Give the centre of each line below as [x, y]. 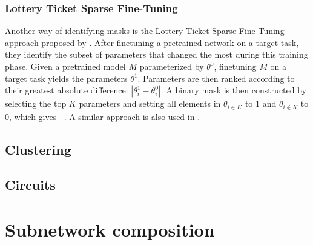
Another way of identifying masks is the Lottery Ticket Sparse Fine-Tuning [145, 31]
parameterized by [172, 66]
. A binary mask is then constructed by [234, 90]
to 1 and [261, 103]
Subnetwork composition [110, 229]
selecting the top [36, 103]
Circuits [30, 185]
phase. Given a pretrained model [65, 66]
